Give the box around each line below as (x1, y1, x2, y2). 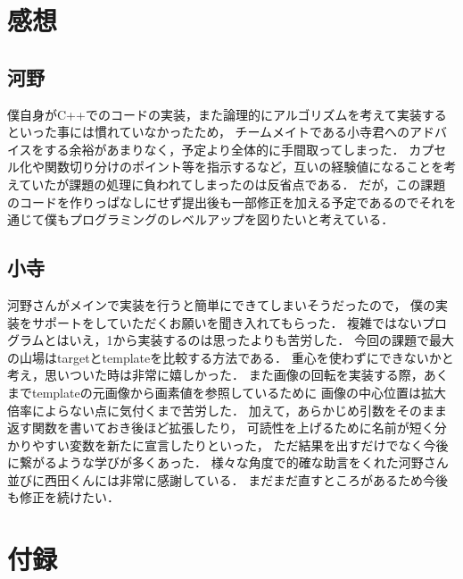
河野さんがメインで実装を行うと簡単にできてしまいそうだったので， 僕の (7, 295, 436, 314)
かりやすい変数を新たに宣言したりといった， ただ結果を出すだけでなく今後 (7, 435, 449, 454)
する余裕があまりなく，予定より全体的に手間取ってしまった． (44, 139, 405, 158)
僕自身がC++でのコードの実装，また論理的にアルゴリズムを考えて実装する (7, 105, 447, 123)
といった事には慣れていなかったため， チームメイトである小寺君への (7, 122, 409, 141)
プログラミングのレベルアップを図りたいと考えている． (69, 210, 394, 229)
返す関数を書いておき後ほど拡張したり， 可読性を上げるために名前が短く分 (7, 418, 447, 437)
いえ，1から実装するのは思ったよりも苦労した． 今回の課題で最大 (69, 331, 454, 349)
